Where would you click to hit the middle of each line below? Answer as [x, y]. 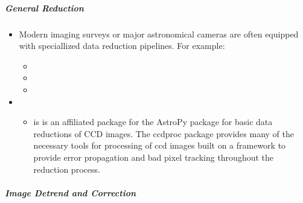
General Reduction [44, 8]
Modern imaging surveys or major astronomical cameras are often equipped [159, 34]
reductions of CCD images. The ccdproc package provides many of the [164, 133]
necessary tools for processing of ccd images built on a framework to [160, 145]
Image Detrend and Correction [71, 192]
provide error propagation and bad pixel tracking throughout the [154, 157]
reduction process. [67, 169]
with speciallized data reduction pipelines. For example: [122, 46]
